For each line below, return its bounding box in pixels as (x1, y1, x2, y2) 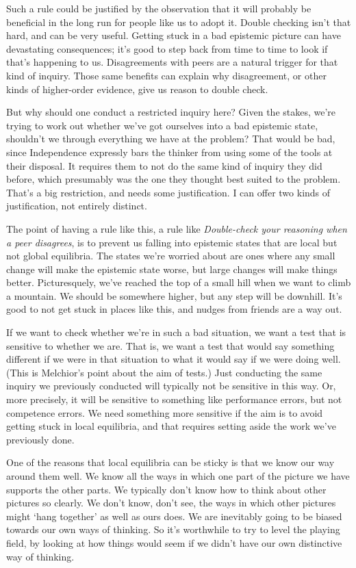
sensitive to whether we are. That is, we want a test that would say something (6, 338, 335, 352)
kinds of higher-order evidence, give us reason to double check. (6, 81, 268, 96)
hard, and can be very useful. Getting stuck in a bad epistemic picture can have (6, 28, 341, 42)
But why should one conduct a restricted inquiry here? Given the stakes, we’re (6, 105, 336, 119)
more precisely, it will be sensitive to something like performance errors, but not (6, 392, 342, 406)
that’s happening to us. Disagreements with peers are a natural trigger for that (6, 55, 338, 69)
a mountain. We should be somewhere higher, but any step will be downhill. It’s (6, 288, 342, 302)
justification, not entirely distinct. (6, 198, 147, 213)
